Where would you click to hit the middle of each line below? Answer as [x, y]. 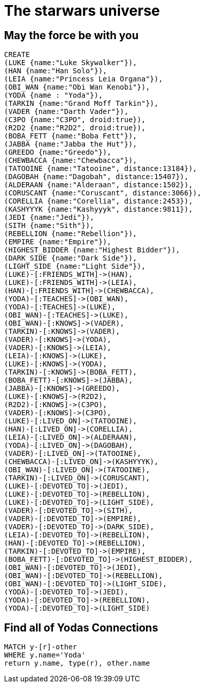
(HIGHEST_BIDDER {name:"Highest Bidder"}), [92, 250]
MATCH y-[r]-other [41, 647]
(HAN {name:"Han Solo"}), [56, 71]
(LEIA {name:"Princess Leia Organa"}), [83, 79]
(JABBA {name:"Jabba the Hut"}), [71, 144]
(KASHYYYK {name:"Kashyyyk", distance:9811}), [98, 209]
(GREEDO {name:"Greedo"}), [58, 152]
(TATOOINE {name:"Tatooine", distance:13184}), [101, 169]
